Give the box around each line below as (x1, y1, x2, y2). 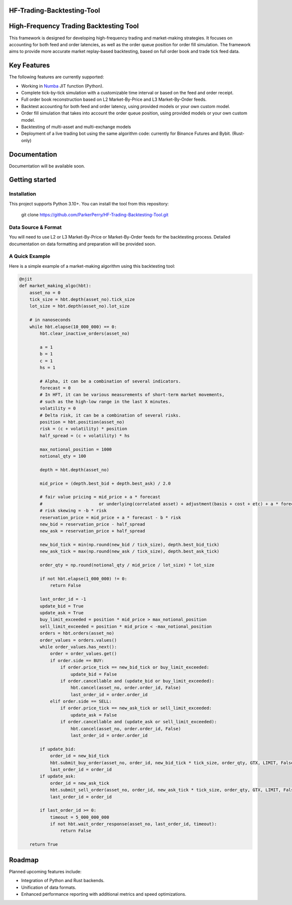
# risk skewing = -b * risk (39, 508, 107, 514)
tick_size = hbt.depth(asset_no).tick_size (29, 297, 135, 302)
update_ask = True (39, 610, 84, 615)
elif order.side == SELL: (50, 699, 112, 704)
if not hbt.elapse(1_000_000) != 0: (39, 576, 128, 582)
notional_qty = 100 (39, 453, 86, 459)
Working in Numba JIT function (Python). (21, 83, 104, 89)
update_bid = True (39, 603, 84, 609)
